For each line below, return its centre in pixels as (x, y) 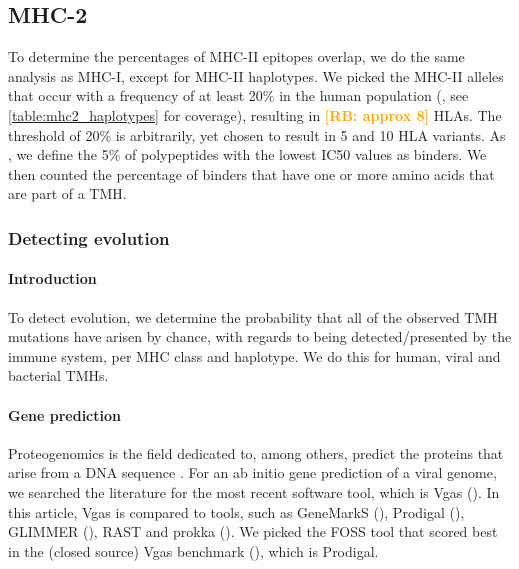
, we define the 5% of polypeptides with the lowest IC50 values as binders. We (247, 154)
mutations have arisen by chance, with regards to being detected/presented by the (260, 336)
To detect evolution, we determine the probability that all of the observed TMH (253, 316)
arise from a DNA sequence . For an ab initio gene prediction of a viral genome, (252, 472)
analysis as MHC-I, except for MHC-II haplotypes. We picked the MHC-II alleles (256, 75)
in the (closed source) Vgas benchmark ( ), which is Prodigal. (193, 550)
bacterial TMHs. (58, 375)
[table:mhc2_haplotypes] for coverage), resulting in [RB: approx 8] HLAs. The (255, 114)
